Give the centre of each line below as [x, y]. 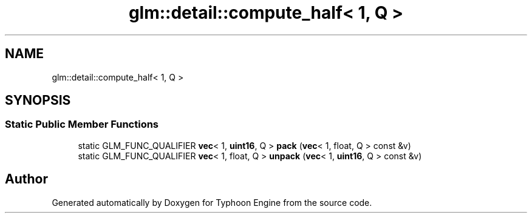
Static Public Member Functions [82, 124]
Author [26, 179]
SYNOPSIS [38, 101]
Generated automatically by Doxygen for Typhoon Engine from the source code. [212, 202]
